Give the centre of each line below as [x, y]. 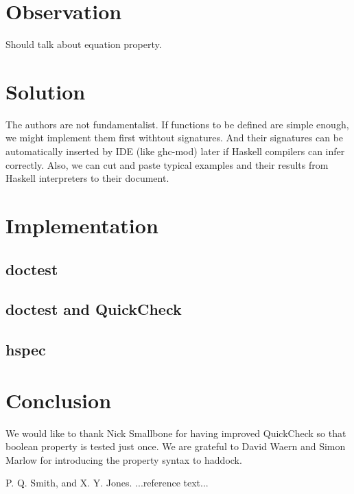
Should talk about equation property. [84, 44]
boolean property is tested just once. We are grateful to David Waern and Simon [176, 446]
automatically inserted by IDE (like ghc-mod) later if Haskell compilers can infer [175, 151]
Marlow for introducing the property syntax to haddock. [124, 459]
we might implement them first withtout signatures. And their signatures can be [175, 138]
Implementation [82, 225]
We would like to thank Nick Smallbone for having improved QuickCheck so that [176, 433]
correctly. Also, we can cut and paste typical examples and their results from [167, 164]
